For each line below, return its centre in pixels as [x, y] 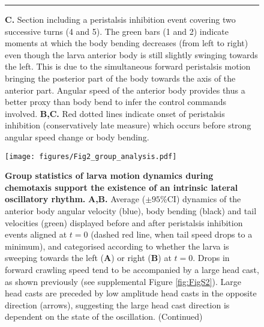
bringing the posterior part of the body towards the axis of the [120, 78]
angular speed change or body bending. [77, 136]
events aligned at [36, 234]
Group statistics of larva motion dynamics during [109, 175]
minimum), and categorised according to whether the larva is [117, 246]
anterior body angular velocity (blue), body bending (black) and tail [131, 210]
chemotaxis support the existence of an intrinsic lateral [121, 187]
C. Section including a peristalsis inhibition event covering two [120, 19]
